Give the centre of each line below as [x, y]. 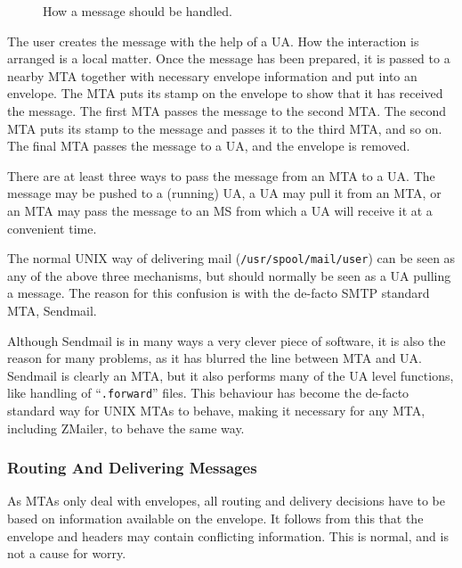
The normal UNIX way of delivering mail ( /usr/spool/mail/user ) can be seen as [231, 258]
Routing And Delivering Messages [132, 468]
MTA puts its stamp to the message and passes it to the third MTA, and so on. [225, 128]
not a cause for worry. [67, 553]
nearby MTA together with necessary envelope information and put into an [212, 75]
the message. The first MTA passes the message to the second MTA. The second [227, 110]
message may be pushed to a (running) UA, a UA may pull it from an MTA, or [224, 193]
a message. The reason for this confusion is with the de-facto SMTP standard [219, 293]
